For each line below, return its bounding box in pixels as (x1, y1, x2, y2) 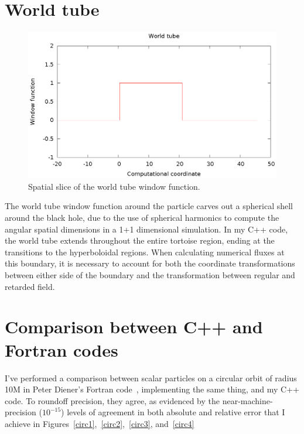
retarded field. (5, 280, 55, 292)
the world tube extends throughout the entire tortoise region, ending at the (5, 234, 275, 247)
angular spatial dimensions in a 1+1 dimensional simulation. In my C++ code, (5, 223, 288, 235)
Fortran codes (5, 337, 118, 361)
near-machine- (222, 394, 273, 406)
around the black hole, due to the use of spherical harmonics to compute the (5, 211, 279, 224)
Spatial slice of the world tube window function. (28, 180, 200, 192)
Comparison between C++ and (5, 315, 263, 339)
